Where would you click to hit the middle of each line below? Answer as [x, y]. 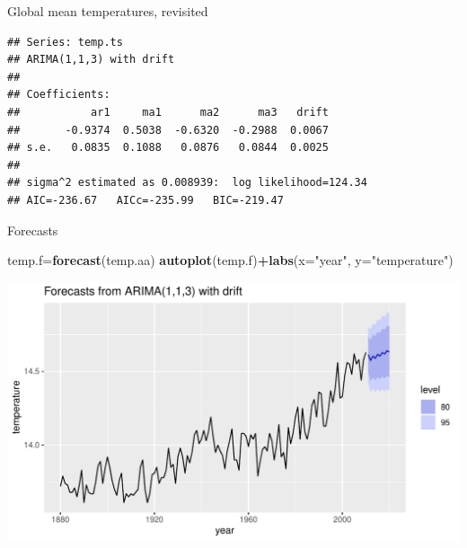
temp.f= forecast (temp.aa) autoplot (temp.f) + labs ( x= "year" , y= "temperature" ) [230, 260]
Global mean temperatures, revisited [108, 11]
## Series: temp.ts [65, 42]
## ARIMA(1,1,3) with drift [91, 60]
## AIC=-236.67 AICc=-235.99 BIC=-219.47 [145, 200]
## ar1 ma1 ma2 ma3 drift [168, 112]
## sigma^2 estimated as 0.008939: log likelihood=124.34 [187, 183]
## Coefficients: [59, 95]
